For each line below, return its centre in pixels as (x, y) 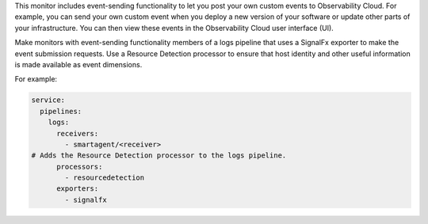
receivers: (78, 133)
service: (48, 100)
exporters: (78, 189)
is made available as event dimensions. (78, 64)
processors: (80, 167)
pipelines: (61, 111)
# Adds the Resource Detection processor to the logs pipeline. (159, 156)
